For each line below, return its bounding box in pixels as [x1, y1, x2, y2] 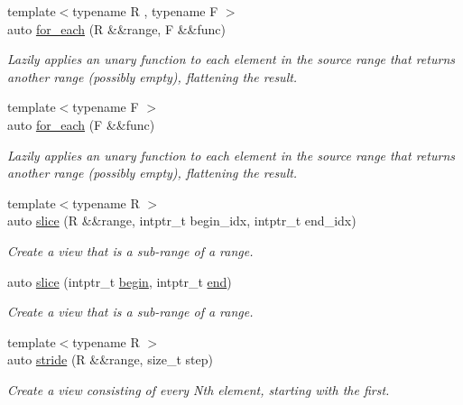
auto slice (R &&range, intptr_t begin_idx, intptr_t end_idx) [7, 211, 357, 230]
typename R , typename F [72, 2, 218, 20]
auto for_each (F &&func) [7, 115, 155, 133]
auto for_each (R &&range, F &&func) [7, 19, 227, 38]
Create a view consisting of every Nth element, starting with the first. [7, 380, 390, 399]
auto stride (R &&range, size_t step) [7, 350, 214, 369]
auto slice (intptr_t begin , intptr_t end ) [7, 272, 232, 290]
